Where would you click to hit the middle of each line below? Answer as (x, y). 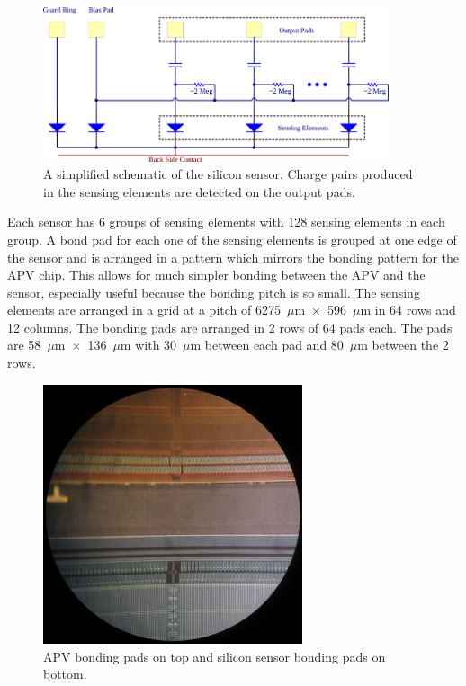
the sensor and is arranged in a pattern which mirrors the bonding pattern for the (233, 257)
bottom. (65, 674)
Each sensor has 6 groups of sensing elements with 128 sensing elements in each (226, 222)
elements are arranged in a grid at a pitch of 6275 (144, 310)
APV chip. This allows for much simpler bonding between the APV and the (216, 275)
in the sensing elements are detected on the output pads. (199, 191)
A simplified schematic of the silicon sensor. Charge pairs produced (228, 174)
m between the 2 (403, 345)
